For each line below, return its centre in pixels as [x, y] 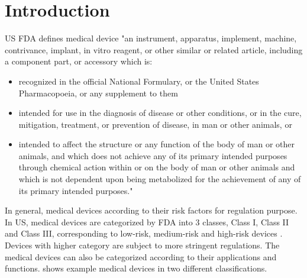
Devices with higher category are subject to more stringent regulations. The [142, 245]
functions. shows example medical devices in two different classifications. [136, 268]
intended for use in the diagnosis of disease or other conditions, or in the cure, [160, 113]
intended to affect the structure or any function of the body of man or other [156, 144]
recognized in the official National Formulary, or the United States [139, 81]
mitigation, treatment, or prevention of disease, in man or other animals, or [155, 124]
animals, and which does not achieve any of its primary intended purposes [153, 155]
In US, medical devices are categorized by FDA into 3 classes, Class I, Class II [147, 222]
